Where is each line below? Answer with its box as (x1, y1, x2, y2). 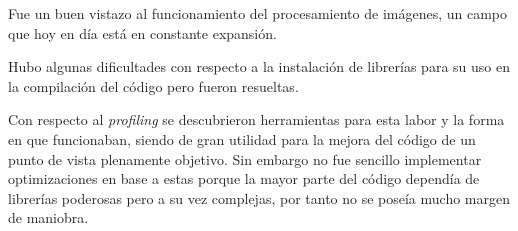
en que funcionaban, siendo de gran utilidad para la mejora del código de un (8, 128, 476, 149)
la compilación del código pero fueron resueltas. (8, 75, 299, 96)
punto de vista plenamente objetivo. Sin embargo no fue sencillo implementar (8, 148, 482, 169)
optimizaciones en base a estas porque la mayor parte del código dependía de (8, 168, 480, 189)
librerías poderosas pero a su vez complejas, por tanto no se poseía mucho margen (8, 187, 511, 208)
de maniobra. (8, 207, 89, 228)
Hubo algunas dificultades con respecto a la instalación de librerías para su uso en (8, 56, 510, 77)
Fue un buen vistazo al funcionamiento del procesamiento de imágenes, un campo (8, 3, 508, 23)
